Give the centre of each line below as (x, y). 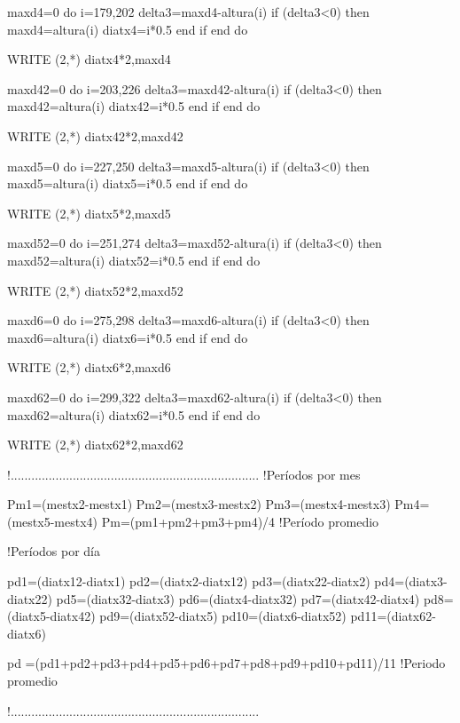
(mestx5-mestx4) (53, 521)
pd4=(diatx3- (411, 581)
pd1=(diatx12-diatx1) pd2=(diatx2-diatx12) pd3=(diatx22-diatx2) (189, 581)
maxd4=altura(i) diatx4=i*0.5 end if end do (128, 29)
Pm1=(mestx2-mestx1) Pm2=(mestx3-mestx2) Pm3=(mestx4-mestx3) (199, 504)
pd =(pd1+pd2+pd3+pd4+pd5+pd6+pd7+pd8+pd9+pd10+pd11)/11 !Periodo (226, 663)
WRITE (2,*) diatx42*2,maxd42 (95, 135)
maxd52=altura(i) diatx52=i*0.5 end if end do (134, 260)
